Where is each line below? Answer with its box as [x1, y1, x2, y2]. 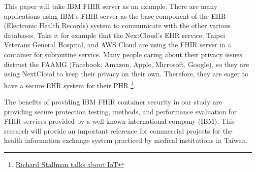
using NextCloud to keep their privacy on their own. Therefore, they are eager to [4, 69, 249, 79]
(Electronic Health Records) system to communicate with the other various [4, 20, 231, 31]
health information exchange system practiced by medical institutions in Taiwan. [4, 135, 248, 145]
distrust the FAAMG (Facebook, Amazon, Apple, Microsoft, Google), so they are [4, 59, 249, 69]
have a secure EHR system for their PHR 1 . [4, 78, 136, 90]
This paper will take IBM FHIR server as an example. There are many [4, 1, 218, 11]
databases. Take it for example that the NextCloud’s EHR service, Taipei [4, 30, 225, 40]
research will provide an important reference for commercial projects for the [4, 125, 233, 136]
